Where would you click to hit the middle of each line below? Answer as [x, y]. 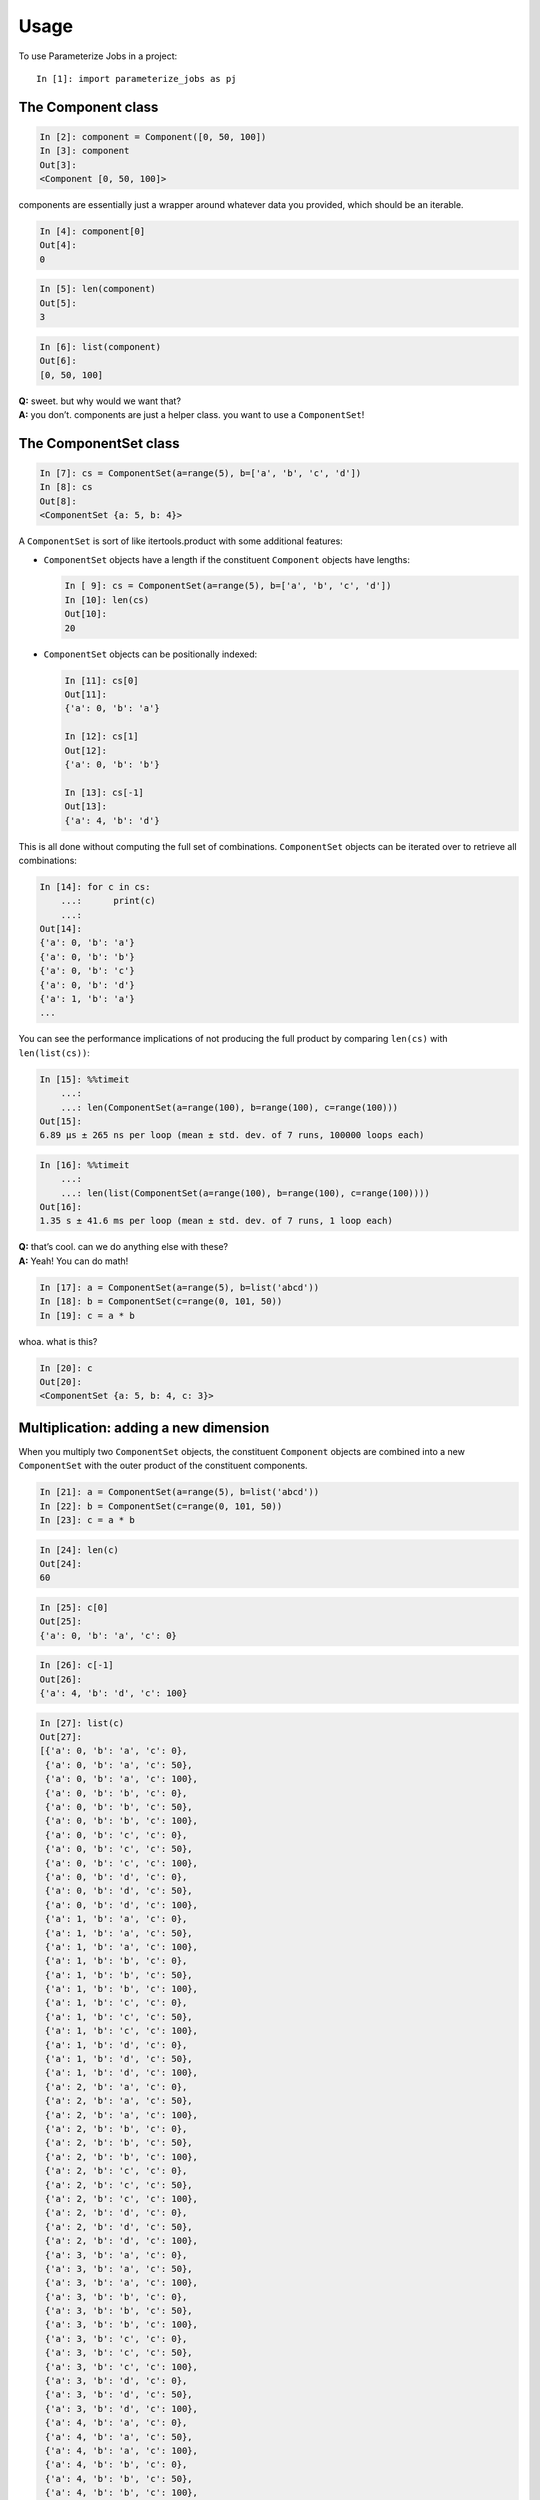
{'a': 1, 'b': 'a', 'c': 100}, [122, 1946]
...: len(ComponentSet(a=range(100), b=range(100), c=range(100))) [229, 1107]
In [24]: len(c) [79, 1549]
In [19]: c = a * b [87, 1315]
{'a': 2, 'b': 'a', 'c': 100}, [122, 2114]
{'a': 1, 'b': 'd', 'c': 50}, [119, 2059]
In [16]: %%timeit [84, 1164]
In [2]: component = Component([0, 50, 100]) [153, 136]
